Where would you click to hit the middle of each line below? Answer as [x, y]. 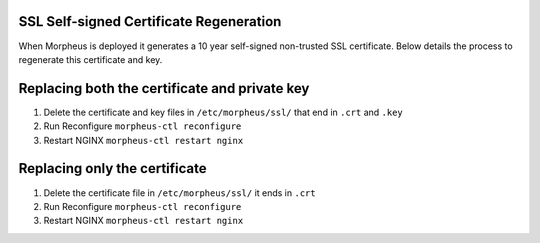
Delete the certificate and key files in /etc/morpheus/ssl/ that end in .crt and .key [223, 112]
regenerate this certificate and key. [90, 59]
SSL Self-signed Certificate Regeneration [150, 21]
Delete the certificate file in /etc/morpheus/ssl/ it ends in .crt [179, 192]
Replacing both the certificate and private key [164, 88]
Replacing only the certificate [112, 168]
